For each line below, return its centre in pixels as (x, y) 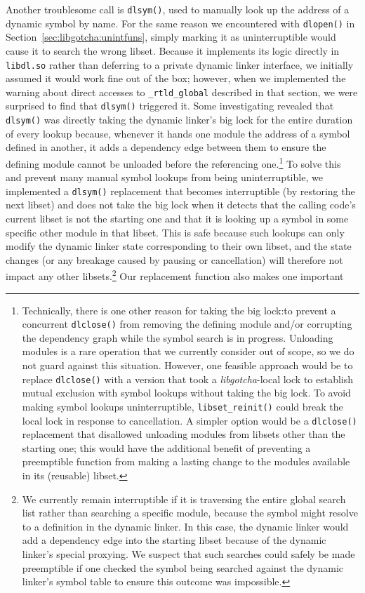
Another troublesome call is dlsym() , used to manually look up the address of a (178, 9)
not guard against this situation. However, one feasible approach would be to (187, 365)
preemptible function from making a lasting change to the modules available (186, 461)
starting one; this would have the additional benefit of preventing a (166, 447)
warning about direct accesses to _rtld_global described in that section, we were (182, 92)
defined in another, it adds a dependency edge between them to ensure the (166, 147)
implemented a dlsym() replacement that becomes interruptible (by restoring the (180, 191)
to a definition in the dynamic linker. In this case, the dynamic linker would (185, 526)
